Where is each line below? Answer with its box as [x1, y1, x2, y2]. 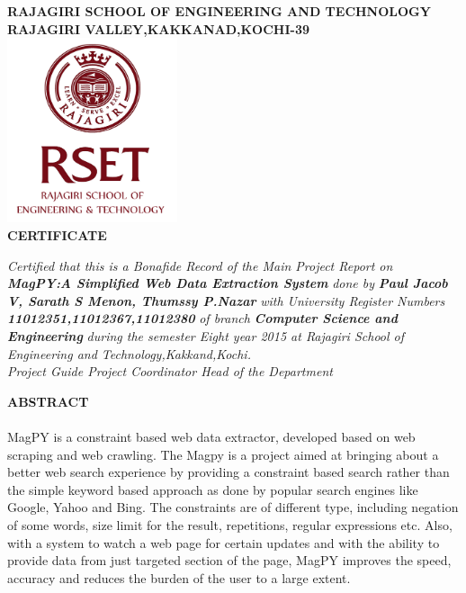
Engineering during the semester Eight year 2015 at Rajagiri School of [7, 326, 405, 345]
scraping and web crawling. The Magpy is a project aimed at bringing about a [7, 445, 439, 463]
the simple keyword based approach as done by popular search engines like [7, 480, 418, 499]
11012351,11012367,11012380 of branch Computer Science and [7, 309, 398, 328]
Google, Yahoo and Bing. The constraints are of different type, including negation [7, 498, 459, 517]
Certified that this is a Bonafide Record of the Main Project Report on [7, 256, 393, 274]
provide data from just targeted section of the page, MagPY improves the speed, [7, 551, 452, 570]
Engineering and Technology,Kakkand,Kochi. [7, 344, 251, 363]
